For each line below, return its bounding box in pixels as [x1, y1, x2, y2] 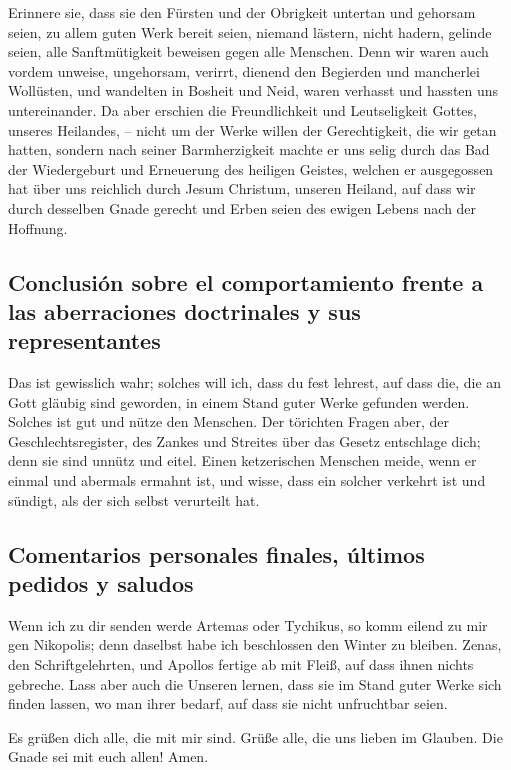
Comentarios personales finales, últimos [8, 538, 425, 569]
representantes [8, 325, 161, 356]
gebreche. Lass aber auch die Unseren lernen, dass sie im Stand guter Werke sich [8, 673, 502, 694]
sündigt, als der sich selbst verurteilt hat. [8, 489, 260, 510]
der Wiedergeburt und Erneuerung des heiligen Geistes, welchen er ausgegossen [8, 158, 494, 179]
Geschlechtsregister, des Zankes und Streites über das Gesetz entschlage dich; [8, 430, 481, 451]
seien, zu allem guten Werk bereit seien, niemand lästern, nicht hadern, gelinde [8, 21, 492, 42]
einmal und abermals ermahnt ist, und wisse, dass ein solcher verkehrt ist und [8, 470, 486, 491]
